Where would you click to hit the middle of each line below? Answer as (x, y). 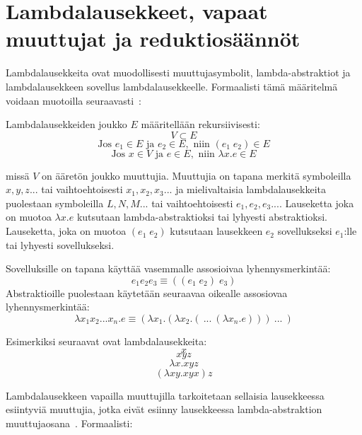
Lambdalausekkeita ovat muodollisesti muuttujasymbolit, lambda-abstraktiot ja (178, 72)
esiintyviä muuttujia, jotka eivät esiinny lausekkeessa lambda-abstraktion (164, 409)
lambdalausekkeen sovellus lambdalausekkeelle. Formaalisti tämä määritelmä (172, 86)
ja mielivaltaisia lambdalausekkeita (251, 189)
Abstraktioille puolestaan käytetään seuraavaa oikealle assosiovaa (147, 292)
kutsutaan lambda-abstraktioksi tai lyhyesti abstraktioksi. (202, 217)
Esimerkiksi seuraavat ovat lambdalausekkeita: (106, 341)
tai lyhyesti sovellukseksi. (60, 244)
